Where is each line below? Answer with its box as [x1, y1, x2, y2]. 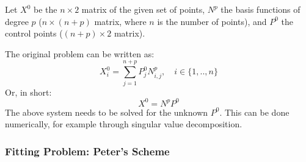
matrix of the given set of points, [81, 3, 205, 15]
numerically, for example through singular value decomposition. [5, 118, 242, 130]
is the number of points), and [157, 15, 267, 27]
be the [34, 3, 57, 15]
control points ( [5, 27, 63, 40]
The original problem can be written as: [5, 47, 155, 60]
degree [5, 15, 29, 27]
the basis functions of [220, 3, 301, 15]
